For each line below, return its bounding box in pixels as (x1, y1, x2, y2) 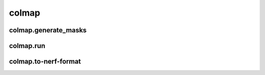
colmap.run (9, 42, 46, 50)
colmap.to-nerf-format (9, 57, 81, 66)
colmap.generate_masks (9, 26, 87, 34)
